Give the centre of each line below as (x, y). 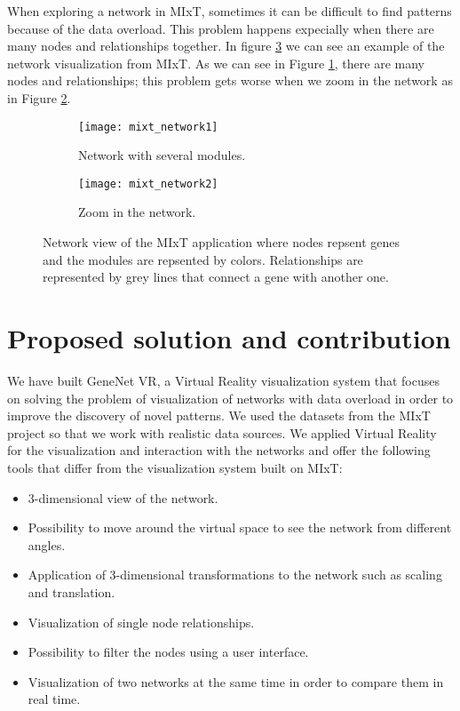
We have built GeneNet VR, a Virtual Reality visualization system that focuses (224, 380)
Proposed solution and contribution (229, 338)
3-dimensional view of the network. (123, 497)
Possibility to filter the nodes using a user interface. (168, 652)
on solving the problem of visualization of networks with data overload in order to (230, 398)
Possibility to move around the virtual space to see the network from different (240, 527)
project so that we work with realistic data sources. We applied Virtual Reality (222, 432)
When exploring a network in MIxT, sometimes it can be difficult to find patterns (230, 11)
